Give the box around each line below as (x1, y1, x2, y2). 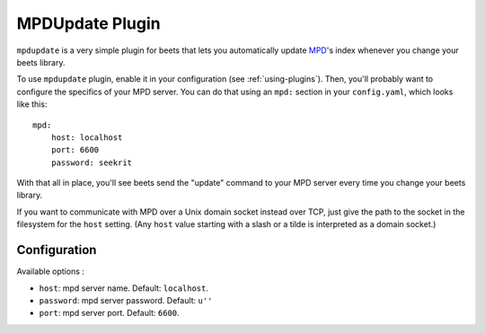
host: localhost (50, 132, 123, 143)
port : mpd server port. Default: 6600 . (39, 308, 180, 319)
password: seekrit (50, 157, 133, 168)
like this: (16, 99, 48, 110)
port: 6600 (50, 145, 100, 155)
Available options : (16, 266, 85, 277)
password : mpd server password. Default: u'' (39, 294, 213, 305)
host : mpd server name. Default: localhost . (39, 283, 208, 294)
